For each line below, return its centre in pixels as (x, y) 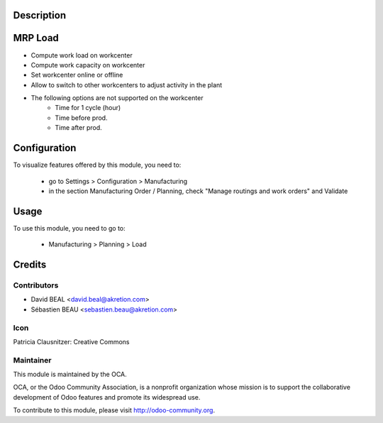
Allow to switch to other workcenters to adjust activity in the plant (127, 84)
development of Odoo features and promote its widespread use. (107, 397)
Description (40, 15)
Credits (30, 265)
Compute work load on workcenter (82, 55)
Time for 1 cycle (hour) (88, 108)
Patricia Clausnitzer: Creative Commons (71, 341)
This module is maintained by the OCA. (70, 374)
